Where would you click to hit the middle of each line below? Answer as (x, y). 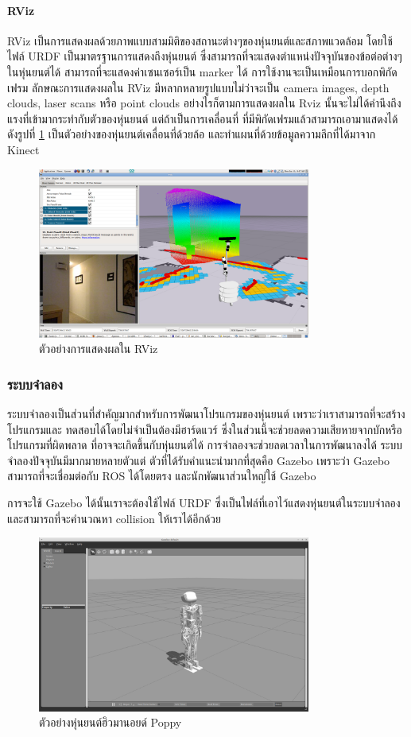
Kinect (23, 149)
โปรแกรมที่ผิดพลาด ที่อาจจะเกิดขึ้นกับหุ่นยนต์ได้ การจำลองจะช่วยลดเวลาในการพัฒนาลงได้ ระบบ (205, 445)
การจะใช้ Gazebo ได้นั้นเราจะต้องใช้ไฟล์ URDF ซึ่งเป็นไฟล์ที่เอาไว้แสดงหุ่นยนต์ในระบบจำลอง (204, 502)
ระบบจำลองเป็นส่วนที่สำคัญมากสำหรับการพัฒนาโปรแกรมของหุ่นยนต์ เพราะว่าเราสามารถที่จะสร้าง (206, 413)
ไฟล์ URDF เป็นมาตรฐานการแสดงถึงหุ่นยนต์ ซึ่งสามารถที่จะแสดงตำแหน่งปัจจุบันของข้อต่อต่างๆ (205, 56)
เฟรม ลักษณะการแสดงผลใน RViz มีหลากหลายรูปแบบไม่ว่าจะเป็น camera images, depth (198, 87)
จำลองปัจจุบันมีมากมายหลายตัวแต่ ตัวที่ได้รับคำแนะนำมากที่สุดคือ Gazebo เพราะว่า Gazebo (199, 460)
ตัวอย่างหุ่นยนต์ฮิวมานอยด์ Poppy (111, 722)
